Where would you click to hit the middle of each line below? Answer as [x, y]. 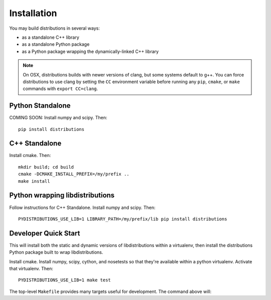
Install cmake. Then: [30, 156]
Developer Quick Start [45, 233]
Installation [33, 13]
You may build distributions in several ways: [54, 28]
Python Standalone [40, 106]
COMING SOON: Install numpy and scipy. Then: [58, 118]
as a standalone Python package [56, 44]
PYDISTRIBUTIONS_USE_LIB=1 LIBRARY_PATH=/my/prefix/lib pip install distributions [123, 219]
